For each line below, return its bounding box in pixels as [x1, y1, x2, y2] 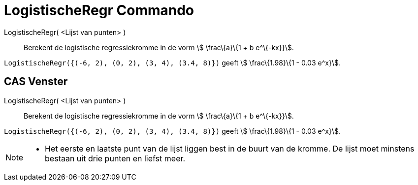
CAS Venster [4, 75, 68, 88]
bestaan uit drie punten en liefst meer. [45, 153, 186, 163]
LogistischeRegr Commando [4, 2, 194, 19]
